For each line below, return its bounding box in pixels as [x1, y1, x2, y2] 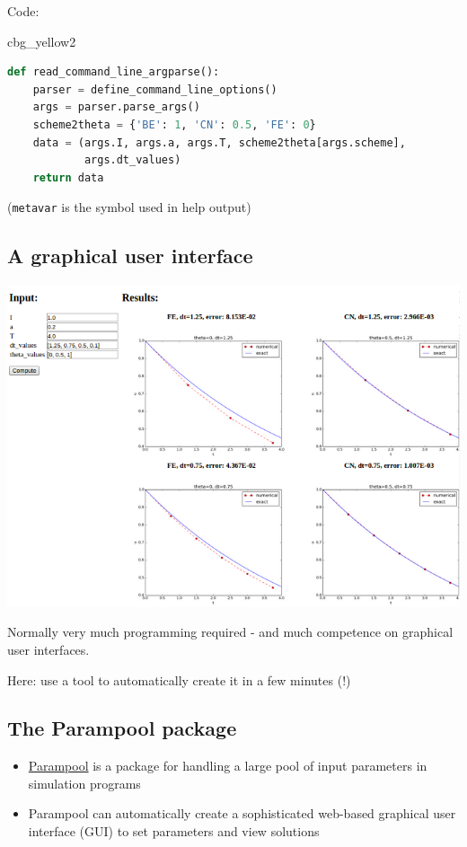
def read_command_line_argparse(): [7, 66, 220, 79]
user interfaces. [7, 640, 90, 658]
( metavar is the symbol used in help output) [7, 198, 251, 216]
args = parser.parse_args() [32, 101, 200, 114]
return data [32, 171, 104, 184]
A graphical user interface [7, 242, 253, 269]
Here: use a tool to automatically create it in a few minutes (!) [7, 670, 351, 689]
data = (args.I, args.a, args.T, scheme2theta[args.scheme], [32, 136, 406, 149]
